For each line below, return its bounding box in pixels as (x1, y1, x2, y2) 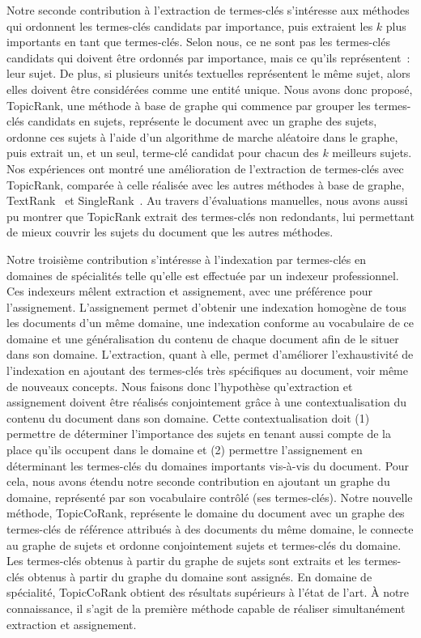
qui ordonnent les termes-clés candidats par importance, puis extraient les (6, 17, 373, 34)
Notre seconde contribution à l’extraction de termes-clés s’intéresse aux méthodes (6, 2, 410, 18)
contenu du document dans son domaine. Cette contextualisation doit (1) (6, 409, 370, 426)
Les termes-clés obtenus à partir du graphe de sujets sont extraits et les (6, 552, 361, 569)
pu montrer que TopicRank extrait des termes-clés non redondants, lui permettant (6, 207, 415, 224)
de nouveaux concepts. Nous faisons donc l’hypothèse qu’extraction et (6, 377, 353, 394)
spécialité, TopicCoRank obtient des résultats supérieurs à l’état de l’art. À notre (6, 584, 410, 601)
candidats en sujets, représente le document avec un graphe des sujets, (28, 113, 377, 130)
